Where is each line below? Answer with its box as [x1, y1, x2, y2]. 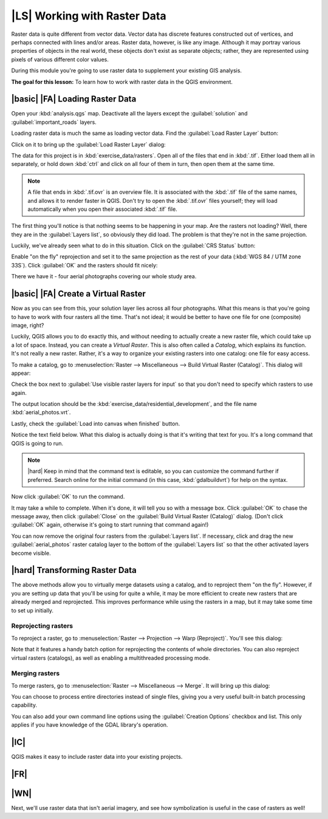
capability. [11, 702, 38, 709]
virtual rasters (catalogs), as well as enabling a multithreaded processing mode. [11, 654, 211, 662]
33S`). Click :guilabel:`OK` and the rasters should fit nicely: [11, 261, 158, 269]
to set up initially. [11, 606, 54, 614]
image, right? [11, 321, 44, 329]
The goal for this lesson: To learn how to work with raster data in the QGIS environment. [11, 78, 233, 85]
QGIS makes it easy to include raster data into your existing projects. [11, 753, 183, 761]
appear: [11, 369, 31, 377]
